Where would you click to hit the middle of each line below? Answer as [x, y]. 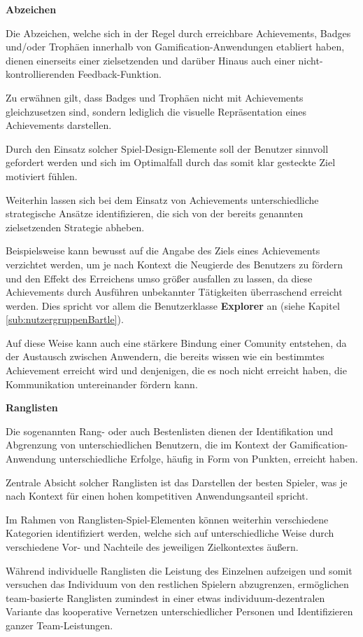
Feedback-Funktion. [120, 74]
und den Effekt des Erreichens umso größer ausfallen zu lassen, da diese [159, 278]
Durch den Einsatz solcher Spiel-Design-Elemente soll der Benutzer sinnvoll [167, 148]
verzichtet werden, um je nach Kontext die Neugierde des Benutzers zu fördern [174, 264]
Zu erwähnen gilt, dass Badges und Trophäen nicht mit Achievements [155, 97]
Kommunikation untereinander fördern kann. [102, 384]
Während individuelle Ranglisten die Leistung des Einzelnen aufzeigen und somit [179, 570]
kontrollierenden [40, 74]
